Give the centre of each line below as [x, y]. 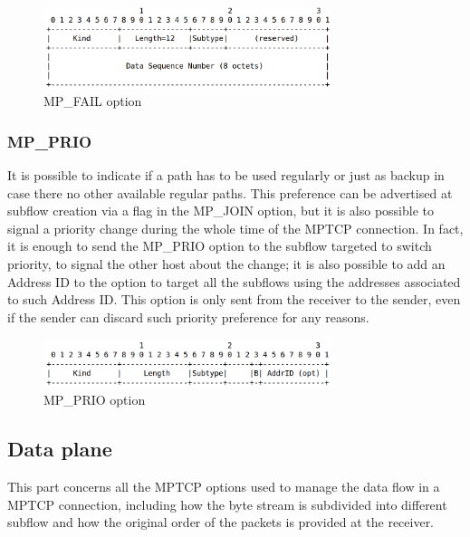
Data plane [60, 449]
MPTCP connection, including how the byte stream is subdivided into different [227, 504]
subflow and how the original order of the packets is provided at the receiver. [221, 522]
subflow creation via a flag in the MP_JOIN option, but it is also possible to [221, 211]
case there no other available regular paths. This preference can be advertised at [230, 192]
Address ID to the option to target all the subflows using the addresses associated [234, 281]
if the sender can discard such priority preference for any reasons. [188, 316]
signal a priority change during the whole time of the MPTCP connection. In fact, [235, 228]
